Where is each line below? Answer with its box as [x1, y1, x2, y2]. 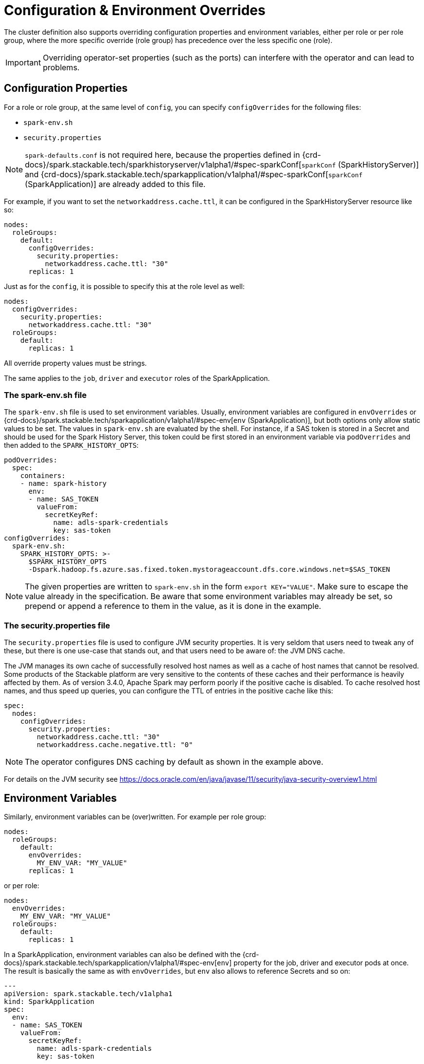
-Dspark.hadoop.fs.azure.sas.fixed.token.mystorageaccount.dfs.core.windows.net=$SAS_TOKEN [28, 565, 390, 574]
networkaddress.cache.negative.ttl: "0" [37, 741, 193, 749]
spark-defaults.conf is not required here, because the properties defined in [25, 149, 300, 160]
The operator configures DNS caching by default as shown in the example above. [25, 757, 324, 767]
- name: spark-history [20, 480, 107, 488]
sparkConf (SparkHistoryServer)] [301, 159, 419, 169]
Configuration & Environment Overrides [4, 2, 266, 19]
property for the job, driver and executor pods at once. [233, 958, 409, 967]
